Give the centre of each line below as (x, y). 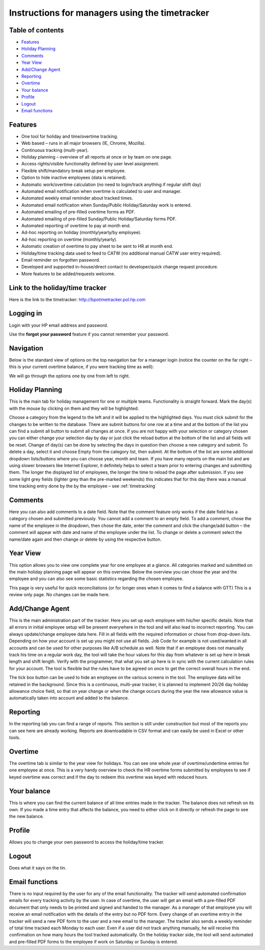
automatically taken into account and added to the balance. (69, 698)
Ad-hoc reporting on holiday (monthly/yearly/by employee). (81, 233)
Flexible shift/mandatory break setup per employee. (74, 171)
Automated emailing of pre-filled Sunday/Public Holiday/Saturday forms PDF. (99, 219)
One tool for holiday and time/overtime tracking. (70, 136)
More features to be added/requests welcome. (68, 274)
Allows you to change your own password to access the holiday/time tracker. (87, 842)
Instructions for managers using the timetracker (109, 13)
